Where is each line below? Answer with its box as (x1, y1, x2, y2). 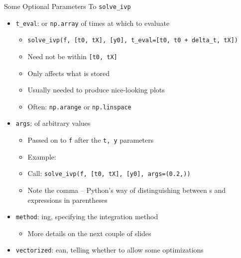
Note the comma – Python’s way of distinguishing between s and (27, 185, 226, 195)
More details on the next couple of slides (27, 228, 151, 238)
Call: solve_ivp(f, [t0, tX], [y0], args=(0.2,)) (27, 168, 191, 178)
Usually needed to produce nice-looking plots (27, 85, 165, 95)
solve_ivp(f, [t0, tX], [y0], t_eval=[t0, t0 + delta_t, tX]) (27, 37, 238, 44)
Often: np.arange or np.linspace (27, 101, 131, 111)
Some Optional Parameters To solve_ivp (4, 1, 131, 11)
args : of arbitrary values (15, 118, 91, 128)
